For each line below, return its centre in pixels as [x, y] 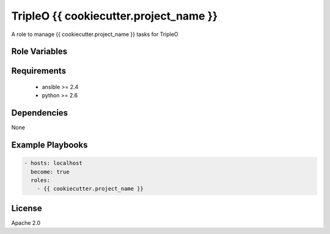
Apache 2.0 [26, 222]
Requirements [39, 71]
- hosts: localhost [53, 163]
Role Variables [39, 52]
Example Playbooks [50, 145]
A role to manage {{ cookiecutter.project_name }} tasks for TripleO [95, 34]
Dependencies [40, 113]
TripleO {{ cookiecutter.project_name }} [115, 16]
